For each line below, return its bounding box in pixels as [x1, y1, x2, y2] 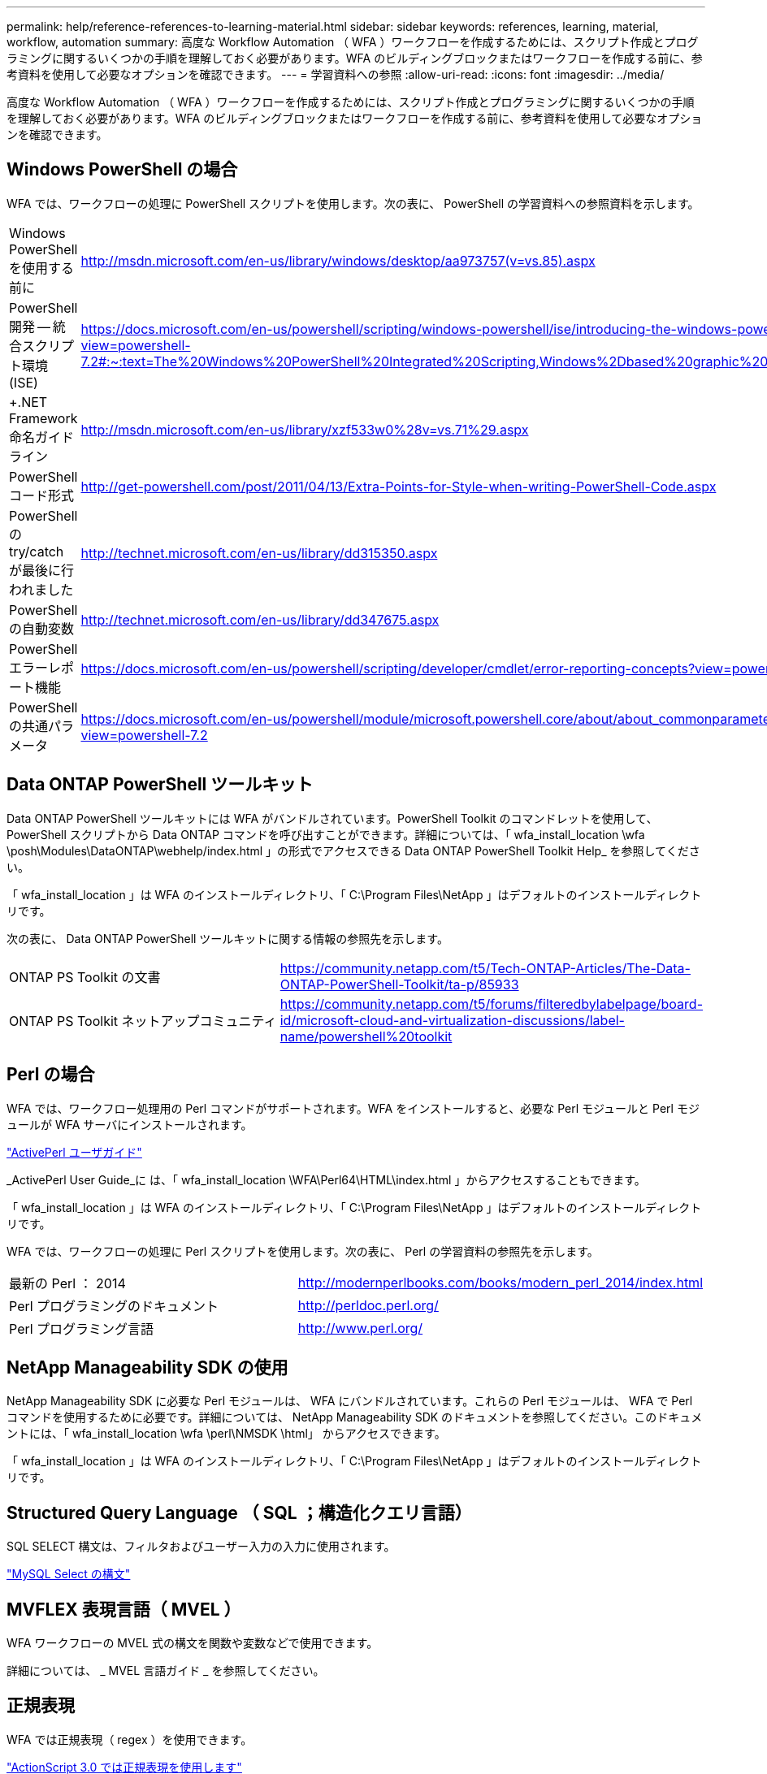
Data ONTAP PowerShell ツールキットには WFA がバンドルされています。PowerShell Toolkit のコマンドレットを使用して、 [6, 811, 658, 825]
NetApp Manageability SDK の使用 [6, 1356, 288, 1378]
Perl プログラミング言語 [9, 1320, 154, 1337]
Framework [9, 409, 78, 426]
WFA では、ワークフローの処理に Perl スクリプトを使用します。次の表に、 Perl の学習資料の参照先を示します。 [6, 1244, 599, 1258]
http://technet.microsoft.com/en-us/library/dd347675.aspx [80, 611, 440, 628]
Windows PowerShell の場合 [6, 159, 238, 180]
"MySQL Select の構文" [6, 1567, 131, 1581]
